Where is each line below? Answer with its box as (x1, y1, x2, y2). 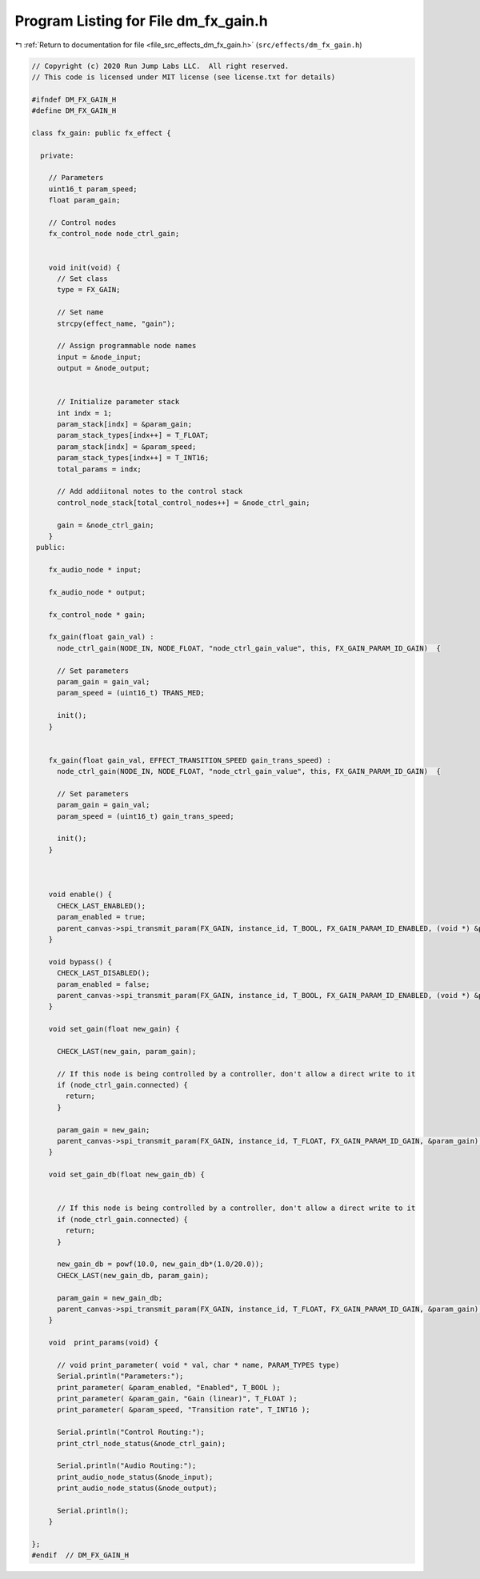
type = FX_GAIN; (57, 285, 121, 295)
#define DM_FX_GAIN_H (31, 106, 117, 115)
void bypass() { (48, 957, 112, 966)
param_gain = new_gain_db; (57, 1293, 163, 1302)
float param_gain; (48, 196, 121, 205)
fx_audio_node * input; (48, 565, 142, 575)
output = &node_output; (57, 364, 150, 373)
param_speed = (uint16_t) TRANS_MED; (57, 688, 206, 698)
